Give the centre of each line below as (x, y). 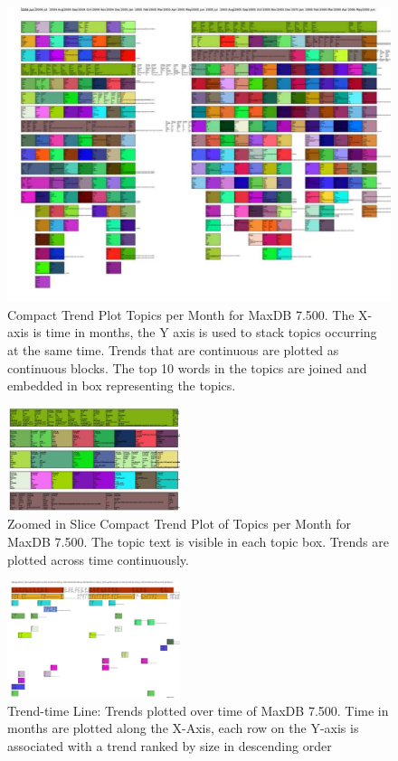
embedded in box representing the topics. (122, 385)
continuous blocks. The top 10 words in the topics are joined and (187, 367)
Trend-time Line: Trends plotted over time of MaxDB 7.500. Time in (198, 710)
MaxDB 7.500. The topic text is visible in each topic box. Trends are (198, 541)
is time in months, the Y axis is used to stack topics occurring (205, 332)
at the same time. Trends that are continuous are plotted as (173, 350)
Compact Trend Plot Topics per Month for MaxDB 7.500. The (181, 314)
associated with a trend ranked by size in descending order (170, 746)
